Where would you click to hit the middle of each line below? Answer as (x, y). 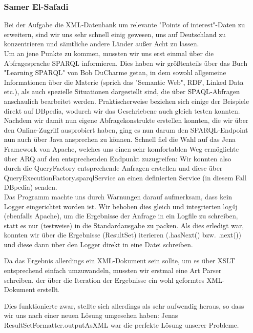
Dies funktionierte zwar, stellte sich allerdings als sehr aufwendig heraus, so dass (124, 305)
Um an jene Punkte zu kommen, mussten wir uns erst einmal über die (109, 53)
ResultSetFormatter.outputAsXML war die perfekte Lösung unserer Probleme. (122, 325)
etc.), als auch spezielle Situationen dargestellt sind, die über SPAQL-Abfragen (122, 91)
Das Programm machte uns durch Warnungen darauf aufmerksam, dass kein (118, 196)
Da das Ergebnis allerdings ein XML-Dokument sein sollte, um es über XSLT (120, 261)
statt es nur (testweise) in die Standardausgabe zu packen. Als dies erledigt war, (124, 225)
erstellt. (49, 289)
